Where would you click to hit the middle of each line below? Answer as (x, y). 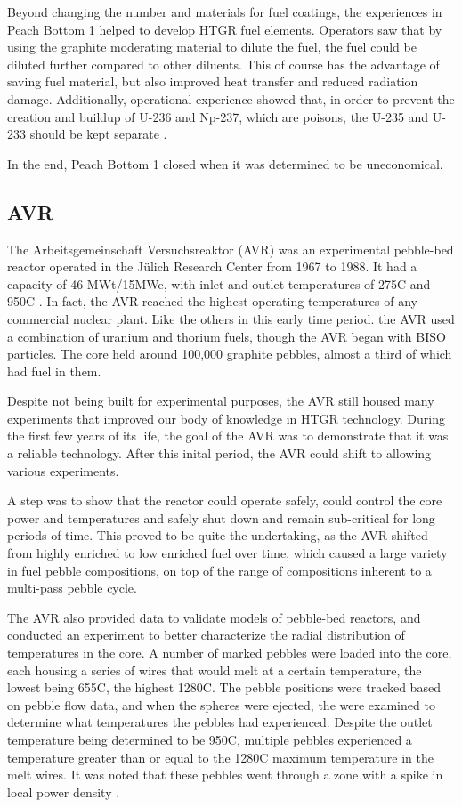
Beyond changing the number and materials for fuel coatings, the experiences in (225, 12)
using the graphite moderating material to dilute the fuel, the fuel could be (212, 47)
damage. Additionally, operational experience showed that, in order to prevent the (231, 98)
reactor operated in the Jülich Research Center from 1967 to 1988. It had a (212, 266)
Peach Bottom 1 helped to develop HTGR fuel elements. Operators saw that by (225, 29)
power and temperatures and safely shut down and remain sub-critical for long (221, 517)
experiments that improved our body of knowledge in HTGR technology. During (226, 418)
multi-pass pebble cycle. (72, 588)
